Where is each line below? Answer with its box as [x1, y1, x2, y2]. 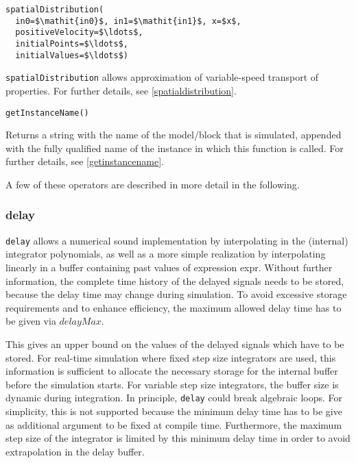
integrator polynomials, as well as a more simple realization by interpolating [5, 247, 326, 261]
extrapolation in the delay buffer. [5, 444, 145, 458]
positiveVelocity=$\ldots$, [15, 27, 143, 38]
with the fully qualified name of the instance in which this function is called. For [5, 140, 344, 155]
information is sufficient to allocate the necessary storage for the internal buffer [5, 364, 338, 378]
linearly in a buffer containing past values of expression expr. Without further [5, 260, 333, 275]
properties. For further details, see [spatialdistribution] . [5, 83, 237, 97]
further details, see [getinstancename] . [5, 154, 164, 168]
